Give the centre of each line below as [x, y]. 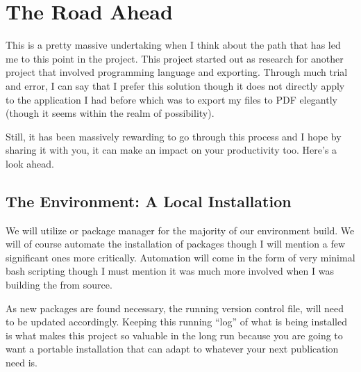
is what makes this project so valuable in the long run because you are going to [174, 335]
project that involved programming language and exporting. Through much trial [177, 72]
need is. [22, 363]
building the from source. [59, 285]
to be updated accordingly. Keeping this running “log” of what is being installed [176, 322]
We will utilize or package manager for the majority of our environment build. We [180, 230]
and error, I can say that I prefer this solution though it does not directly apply [175, 85]
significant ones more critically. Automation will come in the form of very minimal [180, 257]
